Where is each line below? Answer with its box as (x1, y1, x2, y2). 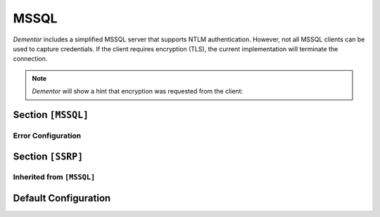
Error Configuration (13, 131, 82, 140)
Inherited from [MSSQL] (13, 172, 96, 182)
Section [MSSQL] (13, 109, 89, 121)
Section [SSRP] (13, 150, 84, 162)
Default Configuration (13, 192, 111, 204)
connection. (13, 55, 48, 63)
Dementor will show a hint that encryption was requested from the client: (32, 87, 243, 96)
